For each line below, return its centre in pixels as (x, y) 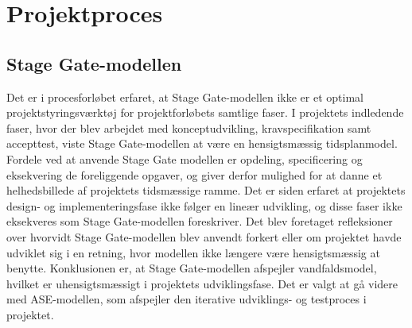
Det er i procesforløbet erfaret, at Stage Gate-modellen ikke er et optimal (185, 96)
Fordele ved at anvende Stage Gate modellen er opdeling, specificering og (185, 158)
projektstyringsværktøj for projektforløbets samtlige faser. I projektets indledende (205, 112)
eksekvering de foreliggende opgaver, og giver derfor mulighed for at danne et (194, 174)
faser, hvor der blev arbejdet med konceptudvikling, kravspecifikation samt (189, 127)
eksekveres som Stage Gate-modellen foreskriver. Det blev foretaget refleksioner (200, 221)
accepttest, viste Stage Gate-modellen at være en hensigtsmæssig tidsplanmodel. (202, 143)
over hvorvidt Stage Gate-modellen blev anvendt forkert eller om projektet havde (204, 236)
